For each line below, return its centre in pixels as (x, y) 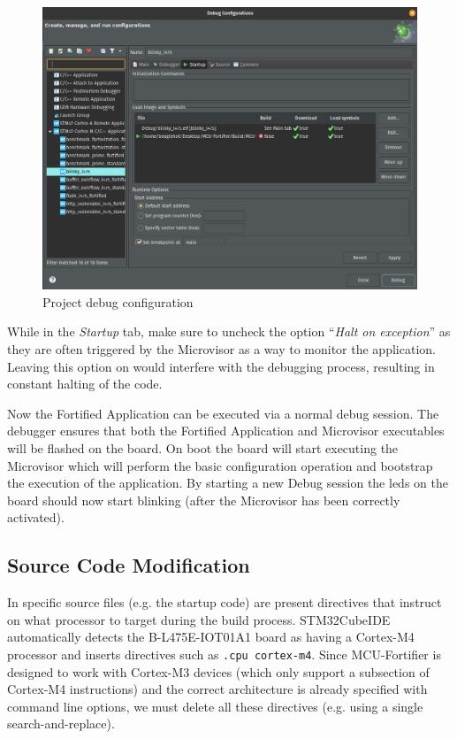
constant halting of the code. (85, 384)
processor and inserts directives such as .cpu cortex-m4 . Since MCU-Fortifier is (224, 654)
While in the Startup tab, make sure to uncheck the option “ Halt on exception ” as (229, 331)
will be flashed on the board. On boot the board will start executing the (203, 447)
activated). (36, 517)
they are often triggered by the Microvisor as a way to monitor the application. (221, 349)
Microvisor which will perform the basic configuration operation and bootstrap (220, 465)
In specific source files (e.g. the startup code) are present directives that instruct (225, 602)
